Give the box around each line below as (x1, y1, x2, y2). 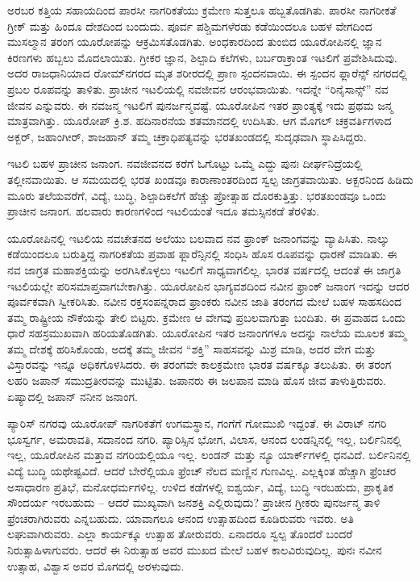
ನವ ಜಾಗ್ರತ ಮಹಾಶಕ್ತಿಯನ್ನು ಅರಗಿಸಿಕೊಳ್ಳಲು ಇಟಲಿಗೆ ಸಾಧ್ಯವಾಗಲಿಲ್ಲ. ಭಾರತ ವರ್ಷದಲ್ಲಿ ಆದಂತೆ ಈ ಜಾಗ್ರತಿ (7, 261, 401, 278)
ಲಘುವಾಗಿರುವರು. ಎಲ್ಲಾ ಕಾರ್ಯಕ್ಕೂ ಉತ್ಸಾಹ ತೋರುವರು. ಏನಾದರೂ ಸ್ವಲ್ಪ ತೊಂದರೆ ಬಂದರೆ (7, 525, 353, 542)
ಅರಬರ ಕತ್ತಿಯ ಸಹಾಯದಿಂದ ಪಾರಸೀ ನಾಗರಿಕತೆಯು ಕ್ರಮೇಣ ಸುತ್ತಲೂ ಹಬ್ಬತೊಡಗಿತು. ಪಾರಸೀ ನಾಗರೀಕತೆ (7, 2, 397, 18)
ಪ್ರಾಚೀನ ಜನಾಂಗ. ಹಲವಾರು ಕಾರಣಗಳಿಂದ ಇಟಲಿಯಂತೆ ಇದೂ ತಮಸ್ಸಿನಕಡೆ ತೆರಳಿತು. (7, 203, 320, 219)
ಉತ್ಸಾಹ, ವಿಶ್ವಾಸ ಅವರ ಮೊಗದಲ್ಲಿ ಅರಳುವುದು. (7, 557, 185, 574)
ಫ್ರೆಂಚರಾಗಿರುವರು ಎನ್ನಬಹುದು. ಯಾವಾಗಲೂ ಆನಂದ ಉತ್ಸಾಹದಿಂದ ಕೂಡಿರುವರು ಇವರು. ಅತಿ (7, 509, 354, 526)
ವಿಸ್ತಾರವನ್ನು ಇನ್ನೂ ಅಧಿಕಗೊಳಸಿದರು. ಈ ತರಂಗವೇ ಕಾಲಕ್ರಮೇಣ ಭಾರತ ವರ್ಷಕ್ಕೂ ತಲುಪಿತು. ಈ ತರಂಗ (7, 356, 392, 373)
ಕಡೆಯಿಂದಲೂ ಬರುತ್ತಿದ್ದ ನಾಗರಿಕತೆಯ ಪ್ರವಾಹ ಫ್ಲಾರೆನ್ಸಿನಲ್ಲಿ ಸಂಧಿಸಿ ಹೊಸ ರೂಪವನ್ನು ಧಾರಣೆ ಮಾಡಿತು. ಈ (7, 245, 397, 262)
